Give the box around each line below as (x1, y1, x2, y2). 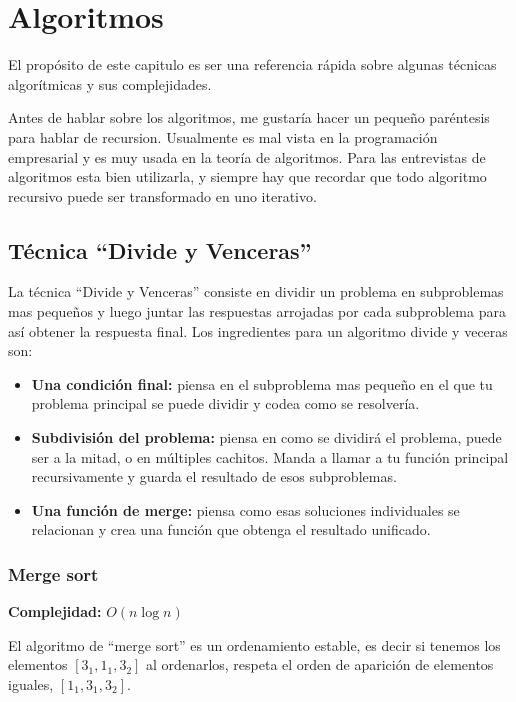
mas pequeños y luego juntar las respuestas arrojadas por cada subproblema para (8, 301, 506, 322)
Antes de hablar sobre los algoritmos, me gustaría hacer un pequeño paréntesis (8, 107, 490, 128)
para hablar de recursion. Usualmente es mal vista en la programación (8, 126, 438, 147)
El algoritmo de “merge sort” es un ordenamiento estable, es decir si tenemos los (8, 634, 501, 655)
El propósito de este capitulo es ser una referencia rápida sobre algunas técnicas (8, 54, 497, 75)
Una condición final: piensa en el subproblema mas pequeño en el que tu (31, 373, 493, 394)
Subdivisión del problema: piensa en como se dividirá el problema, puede (31, 427, 502, 448)
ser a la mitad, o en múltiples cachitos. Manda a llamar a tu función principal (31, 446, 509, 467)
